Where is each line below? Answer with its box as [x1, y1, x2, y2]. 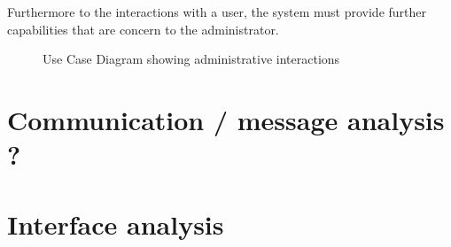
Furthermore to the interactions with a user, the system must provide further [7, 3, 427, 20]
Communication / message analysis [7, 101, 445, 137]
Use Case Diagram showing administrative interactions [43, 50, 340, 68]
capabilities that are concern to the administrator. [7, 19, 279, 38]
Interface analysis [7, 205, 224, 242]
